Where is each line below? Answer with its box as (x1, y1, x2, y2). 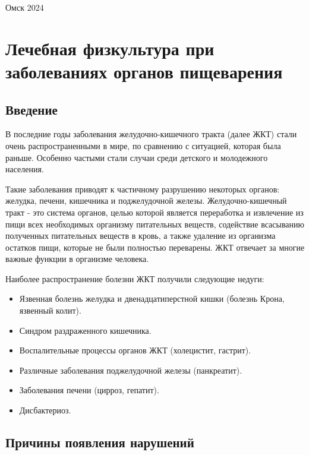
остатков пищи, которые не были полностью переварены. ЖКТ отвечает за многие (5, 241, 305, 253)
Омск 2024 (5, 1, 44, 13)
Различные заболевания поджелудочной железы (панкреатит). (19, 364, 242, 376)
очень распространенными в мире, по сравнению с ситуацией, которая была (5, 139, 281, 151)
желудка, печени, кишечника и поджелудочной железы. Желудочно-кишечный (5, 194, 287, 207)
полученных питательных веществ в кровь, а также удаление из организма (5, 229, 276, 242)
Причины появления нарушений (5, 433, 194, 451)
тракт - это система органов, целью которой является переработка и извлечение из (5, 206, 304, 218)
